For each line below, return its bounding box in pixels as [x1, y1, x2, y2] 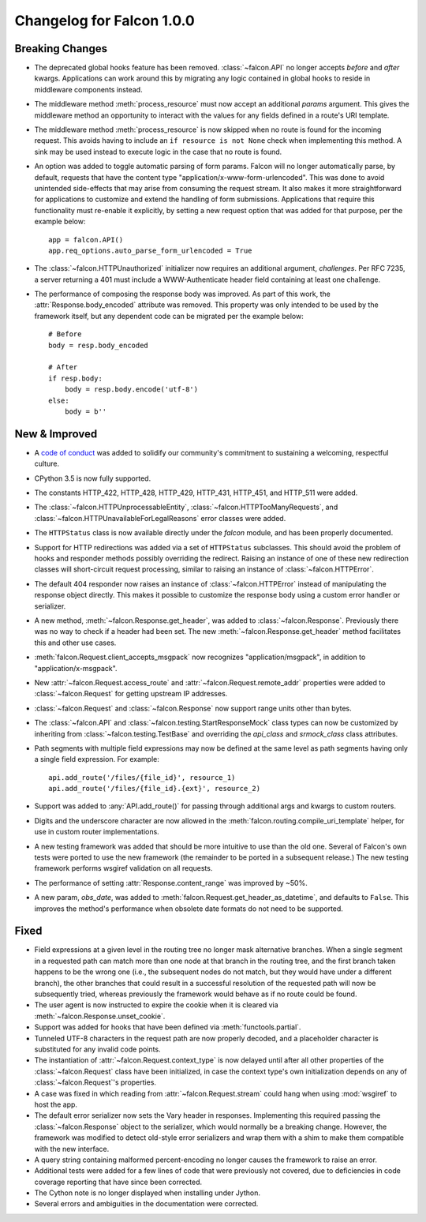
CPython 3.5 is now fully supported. [34, 474, 151, 483]
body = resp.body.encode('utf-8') [64, 385, 199, 394]
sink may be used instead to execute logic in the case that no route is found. [34, 147, 282, 156]
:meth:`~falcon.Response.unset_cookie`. [34, 1011, 166, 1021]
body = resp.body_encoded [48, 340, 149, 350]
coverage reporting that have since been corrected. [34, 1177, 203, 1186]
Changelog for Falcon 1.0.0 [14, 12, 195, 29]
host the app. [34, 1100, 78, 1109]
